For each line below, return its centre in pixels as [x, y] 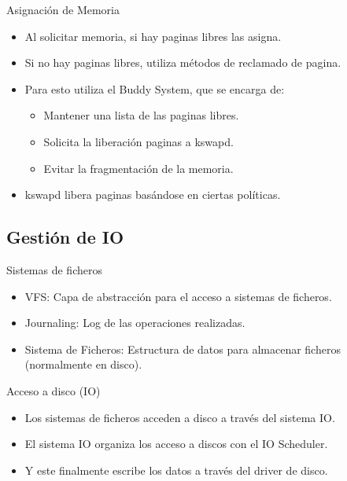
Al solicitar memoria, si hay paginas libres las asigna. [153, 36]
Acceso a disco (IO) [54, 390]
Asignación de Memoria [63, 9]
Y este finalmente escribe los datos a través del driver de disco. [176, 470]
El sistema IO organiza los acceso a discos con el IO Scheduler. [176, 444]
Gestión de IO [65, 237]
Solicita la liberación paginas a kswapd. [138, 141]
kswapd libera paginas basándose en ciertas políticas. [153, 195]
